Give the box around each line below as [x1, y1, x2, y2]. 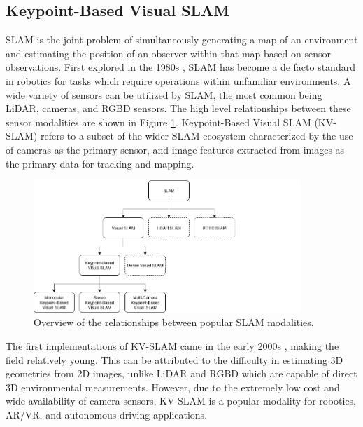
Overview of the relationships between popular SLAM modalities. [34, 315, 314, 330]
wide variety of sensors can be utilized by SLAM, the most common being [6, 87, 322, 102]
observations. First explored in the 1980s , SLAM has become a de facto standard [6, 60, 355, 74]
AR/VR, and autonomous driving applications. [6, 407, 208, 421]
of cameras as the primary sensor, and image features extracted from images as [6, 142, 345, 156]
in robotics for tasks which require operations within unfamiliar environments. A [6, 73, 351, 88]
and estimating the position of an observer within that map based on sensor [6, 46, 331, 60]
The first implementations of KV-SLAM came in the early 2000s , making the [6, 338, 339, 353]
